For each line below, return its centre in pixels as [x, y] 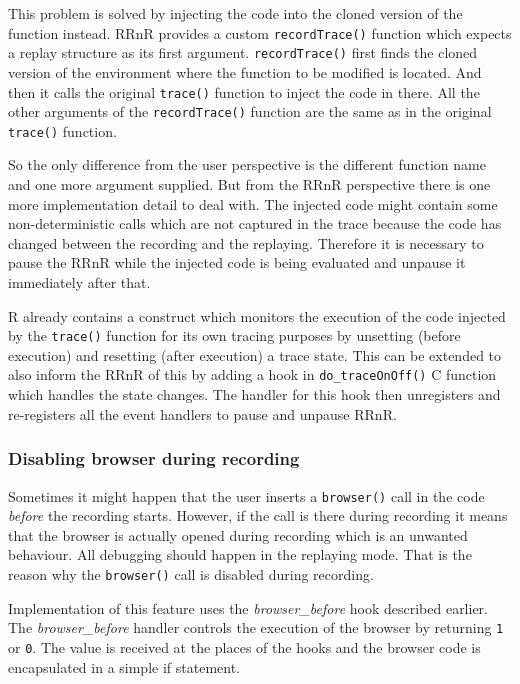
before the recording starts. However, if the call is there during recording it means [258, 515]
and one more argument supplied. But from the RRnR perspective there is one [249, 184]
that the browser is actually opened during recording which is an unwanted [238, 534]
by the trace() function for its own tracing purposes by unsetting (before [234, 335]
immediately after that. [79, 282]
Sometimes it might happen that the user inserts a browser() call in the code [246, 495]
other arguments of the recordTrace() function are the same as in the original [250, 111]
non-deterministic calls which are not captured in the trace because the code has [255, 223]
